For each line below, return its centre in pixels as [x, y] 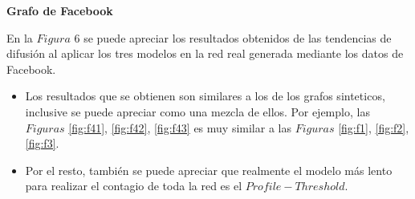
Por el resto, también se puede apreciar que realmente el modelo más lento [209, 170]
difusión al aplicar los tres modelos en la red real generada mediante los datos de [205, 53]
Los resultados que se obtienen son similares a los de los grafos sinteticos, [205, 96]
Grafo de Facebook [60, 10]
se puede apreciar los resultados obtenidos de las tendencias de [238, 37]
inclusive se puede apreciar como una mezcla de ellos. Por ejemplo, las [197, 111]
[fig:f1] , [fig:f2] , [374, 127]
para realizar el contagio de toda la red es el [134, 186]
